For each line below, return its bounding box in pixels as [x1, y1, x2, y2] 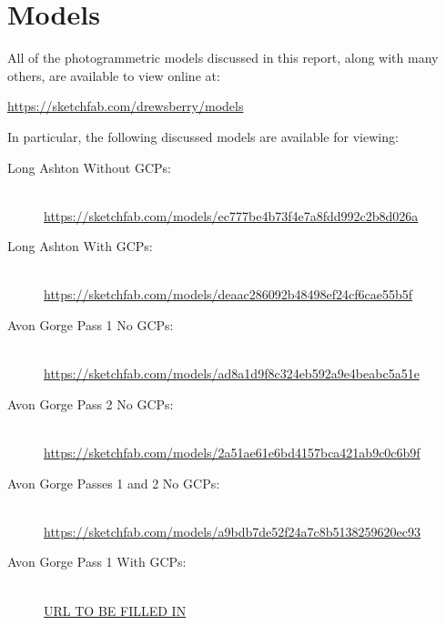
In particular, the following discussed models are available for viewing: [7, 126, 399, 146]
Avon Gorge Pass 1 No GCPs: [7, 316, 174, 335]
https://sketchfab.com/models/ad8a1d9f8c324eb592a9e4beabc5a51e [44, 364, 420, 383]
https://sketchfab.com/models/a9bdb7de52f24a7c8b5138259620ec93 [44, 521, 421, 540]
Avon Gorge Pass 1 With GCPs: [7, 552, 187, 571]
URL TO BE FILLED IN [44, 600, 187, 620]
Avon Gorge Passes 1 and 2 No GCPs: [7, 473, 220, 492]
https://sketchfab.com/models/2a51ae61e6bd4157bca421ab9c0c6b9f [44, 443, 421, 462]
